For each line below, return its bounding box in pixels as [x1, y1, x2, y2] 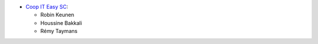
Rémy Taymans [40, 28, 78, 35]
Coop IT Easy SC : [25, 3, 68, 10]
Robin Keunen [40, 12, 75, 19]
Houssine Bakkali [40, 19, 82, 26]
